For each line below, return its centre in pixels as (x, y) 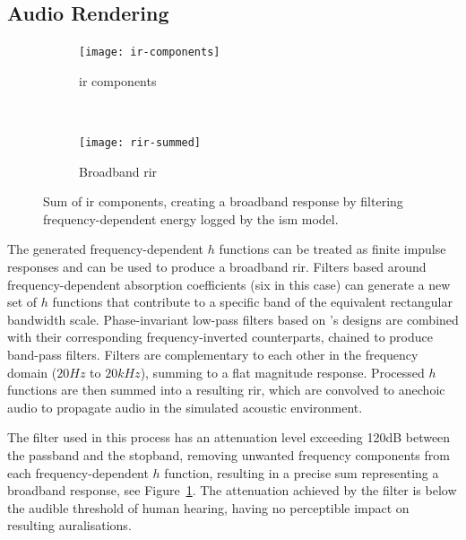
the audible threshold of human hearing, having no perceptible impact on (208, 507)
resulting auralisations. (69, 525)
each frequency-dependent (78, 472)
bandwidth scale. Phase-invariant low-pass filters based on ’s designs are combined (233, 319)
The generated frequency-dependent (106, 249)
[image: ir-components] (150, 52)
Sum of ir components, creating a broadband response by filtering (223, 201)
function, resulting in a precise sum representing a (302, 472)
